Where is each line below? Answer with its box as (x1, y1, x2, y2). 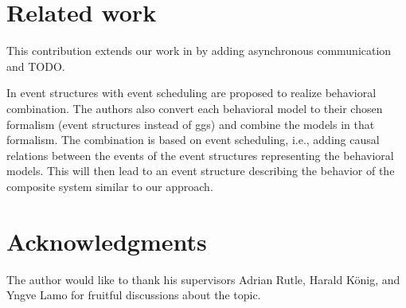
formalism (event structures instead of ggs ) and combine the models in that (6, 115, 375, 132)
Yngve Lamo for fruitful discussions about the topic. (6, 287, 261, 303)
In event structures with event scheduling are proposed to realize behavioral (6, 84, 377, 101)
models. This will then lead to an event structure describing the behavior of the (6, 162, 395, 179)
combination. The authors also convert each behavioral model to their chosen (6, 99, 383, 116)
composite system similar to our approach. (6, 177, 213, 194)
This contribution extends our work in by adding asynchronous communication (6, 42, 392, 59)
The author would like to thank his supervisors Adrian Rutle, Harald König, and (6, 271, 400, 287)
